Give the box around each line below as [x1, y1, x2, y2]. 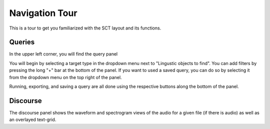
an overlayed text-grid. [9, 116, 56, 122]
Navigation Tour [9, 7, 77, 18]
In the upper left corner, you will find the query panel [9, 51, 117, 57]
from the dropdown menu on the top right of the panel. [9, 74, 122, 80]
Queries [9, 38, 35, 46]
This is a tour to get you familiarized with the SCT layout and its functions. [9, 25, 161, 31]
